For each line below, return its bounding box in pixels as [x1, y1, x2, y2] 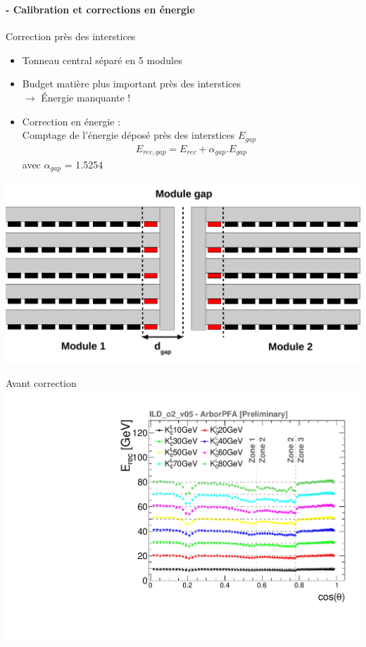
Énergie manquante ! [41, 90, 131, 104]
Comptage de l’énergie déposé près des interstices [22, 128, 235, 142]
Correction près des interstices [6, 29, 136, 44]
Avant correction [6, 376, 77, 390]
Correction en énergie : [22, 113, 121, 128]
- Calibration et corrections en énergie [6, 1, 195, 16]
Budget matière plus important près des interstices [22, 76, 241, 91]
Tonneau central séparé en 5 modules [22, 52, 182, 67]
